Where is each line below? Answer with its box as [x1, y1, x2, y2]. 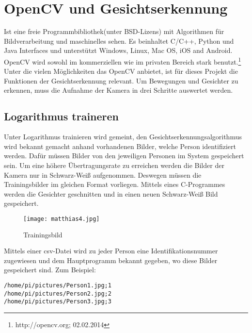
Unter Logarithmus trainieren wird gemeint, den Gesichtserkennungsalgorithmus [4, 132, 242, 142]
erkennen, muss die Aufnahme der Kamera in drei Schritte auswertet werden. [4, 85, 233, 95]
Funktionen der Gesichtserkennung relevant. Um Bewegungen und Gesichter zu [4, 75, 238, 85]
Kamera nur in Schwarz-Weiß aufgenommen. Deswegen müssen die [4, 169, 202, 180]
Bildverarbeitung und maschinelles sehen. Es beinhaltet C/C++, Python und [4, 35, 234, 46]
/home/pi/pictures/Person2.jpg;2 [4, 290, 111, 297]
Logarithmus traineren [4, 109, 119, 124]
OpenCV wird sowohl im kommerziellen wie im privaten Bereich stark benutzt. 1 [4, 55, 241, 67]
